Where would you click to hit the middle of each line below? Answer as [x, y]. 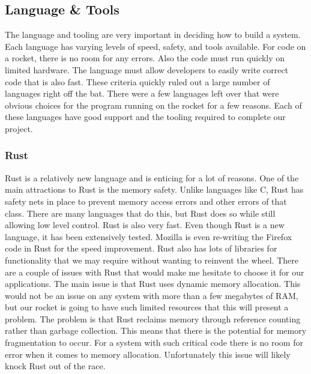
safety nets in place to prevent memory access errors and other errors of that [146, 201]
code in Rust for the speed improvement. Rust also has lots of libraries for [141, 248]
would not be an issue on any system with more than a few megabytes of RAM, [152, 295]
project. [19, 128]
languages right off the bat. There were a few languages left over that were [142, 93]
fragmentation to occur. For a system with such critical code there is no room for [154, 342]
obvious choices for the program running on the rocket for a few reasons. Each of [153, 105]
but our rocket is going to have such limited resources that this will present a [147, 307]
